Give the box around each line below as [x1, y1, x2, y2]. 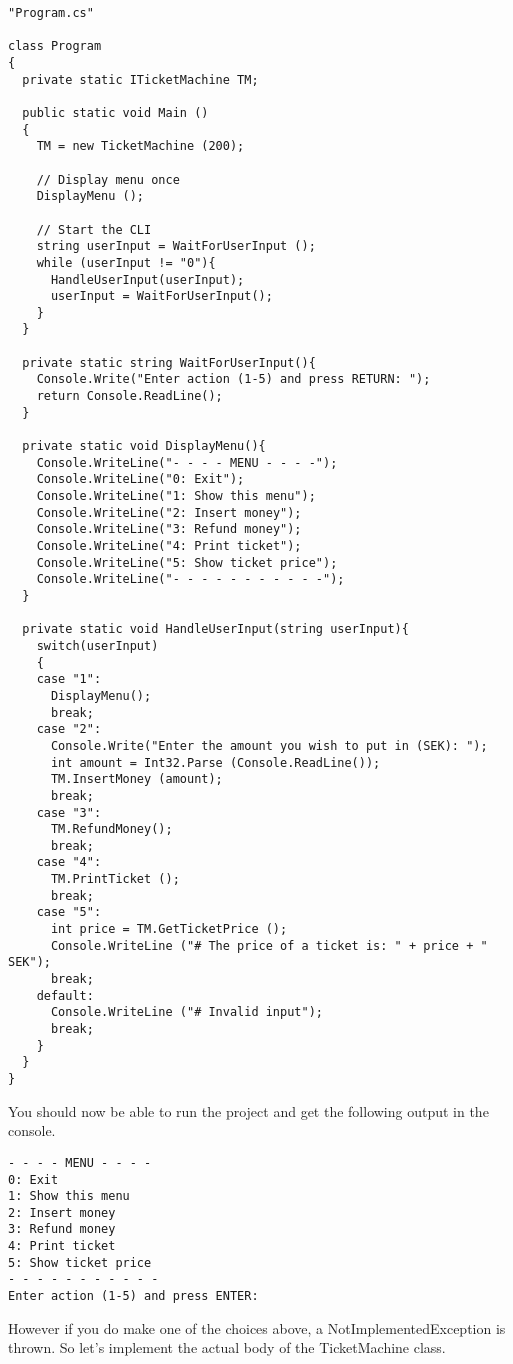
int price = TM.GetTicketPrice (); [50, 922, 288, 937]
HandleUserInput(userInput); [50, 272, 245, 287]
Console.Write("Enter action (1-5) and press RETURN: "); [36, 372, 431, 387]
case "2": [36, 722, 102, 737]
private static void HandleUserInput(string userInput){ [22, 622, 409, 637]
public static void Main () [22, 105, 209, 120]
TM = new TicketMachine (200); [36, 139, 245, 154]
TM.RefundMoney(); [50, 822, 173, 837]
